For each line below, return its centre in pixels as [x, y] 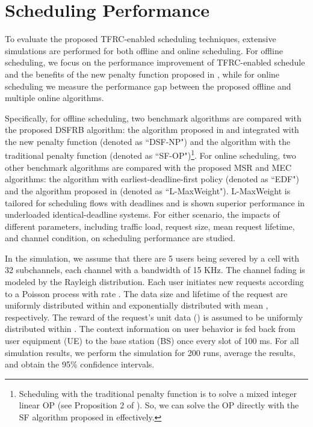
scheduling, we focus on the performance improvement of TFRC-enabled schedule [155, 62]
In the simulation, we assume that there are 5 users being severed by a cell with [152, 258]
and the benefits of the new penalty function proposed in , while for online [142, 74]
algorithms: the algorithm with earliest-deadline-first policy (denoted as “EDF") [152, 179]
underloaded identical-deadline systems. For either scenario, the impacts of [142, 214]
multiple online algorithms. [54, 98]
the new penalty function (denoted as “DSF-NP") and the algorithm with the [148, 141]
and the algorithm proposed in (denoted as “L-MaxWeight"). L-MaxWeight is [148, 190]
